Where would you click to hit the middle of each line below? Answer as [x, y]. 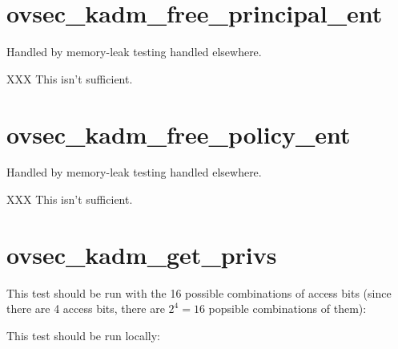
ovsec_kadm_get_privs [142, 254]
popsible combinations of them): [287, 308]
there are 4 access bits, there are [86, 308]
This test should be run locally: [84, 335]
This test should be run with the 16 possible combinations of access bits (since [199, 292]
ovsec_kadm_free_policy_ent [179, 134]
